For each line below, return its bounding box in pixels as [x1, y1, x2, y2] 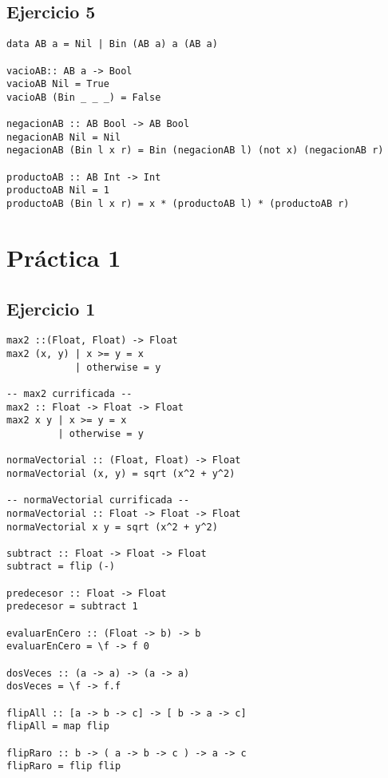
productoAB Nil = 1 [6, 185, 109, 196]
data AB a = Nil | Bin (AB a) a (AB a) [6, 38, 218, 50]
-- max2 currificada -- [6, 387, 133, 399]
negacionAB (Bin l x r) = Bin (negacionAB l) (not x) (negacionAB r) [6, 145, 384, 157]
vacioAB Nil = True [6, 78, 109, 90]
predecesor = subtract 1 [6, 601, 138, 613]
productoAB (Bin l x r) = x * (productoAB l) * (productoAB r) [6, 198, 350, 210]
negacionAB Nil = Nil [6, 131, 121, 143]
